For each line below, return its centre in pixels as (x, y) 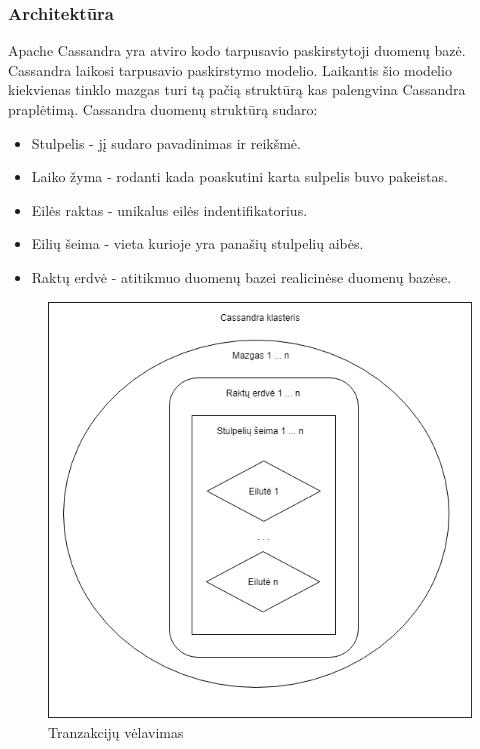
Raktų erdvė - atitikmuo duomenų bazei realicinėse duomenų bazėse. (241, 276)
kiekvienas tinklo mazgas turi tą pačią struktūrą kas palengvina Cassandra (237, 89)
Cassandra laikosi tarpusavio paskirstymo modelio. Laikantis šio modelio (230, 69)
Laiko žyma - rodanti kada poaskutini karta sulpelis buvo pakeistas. (239, 176)
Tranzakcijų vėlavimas (116, 731)
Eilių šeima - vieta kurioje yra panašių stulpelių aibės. (197, 243)
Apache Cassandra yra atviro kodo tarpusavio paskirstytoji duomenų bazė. (237, 50)
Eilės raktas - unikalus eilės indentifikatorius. (169, 209)
